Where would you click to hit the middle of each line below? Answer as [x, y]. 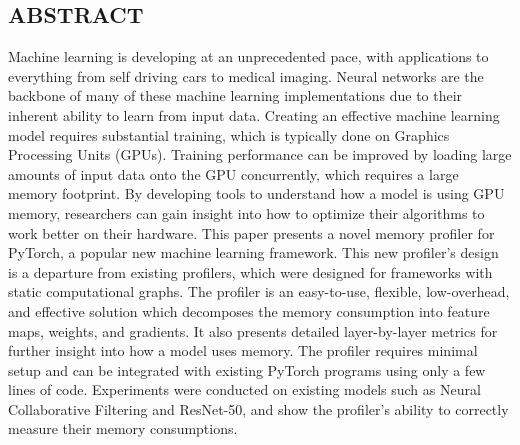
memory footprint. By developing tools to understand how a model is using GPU [256, 193]
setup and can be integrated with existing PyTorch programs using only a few [247, 369]
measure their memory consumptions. [123, 428]
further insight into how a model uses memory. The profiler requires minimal [243, 350]
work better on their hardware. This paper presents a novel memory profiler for [251, 232]
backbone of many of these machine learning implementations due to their [235, 95]
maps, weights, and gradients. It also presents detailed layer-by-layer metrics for [253, 330]
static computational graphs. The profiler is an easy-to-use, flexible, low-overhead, [259, 291]
